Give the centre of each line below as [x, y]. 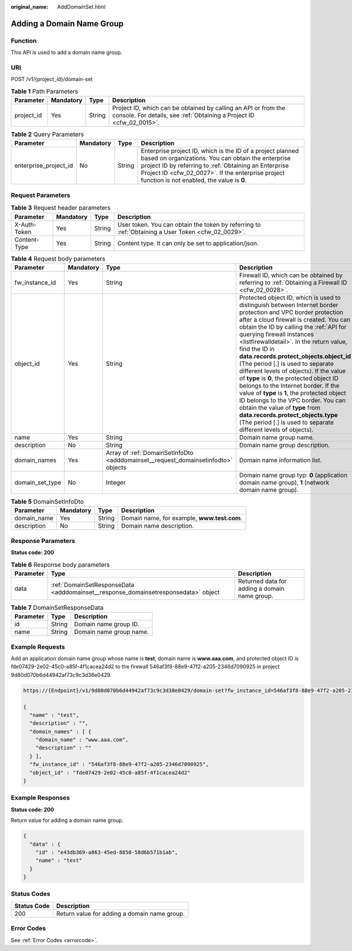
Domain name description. [158, 526]
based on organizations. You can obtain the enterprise [216, 158]
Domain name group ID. [107, 624]
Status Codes [31, 894]
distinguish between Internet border [289, 305]
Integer [116, 483]
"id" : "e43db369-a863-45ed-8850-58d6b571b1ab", [107, 852]
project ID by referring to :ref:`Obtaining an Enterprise [215, 166]
